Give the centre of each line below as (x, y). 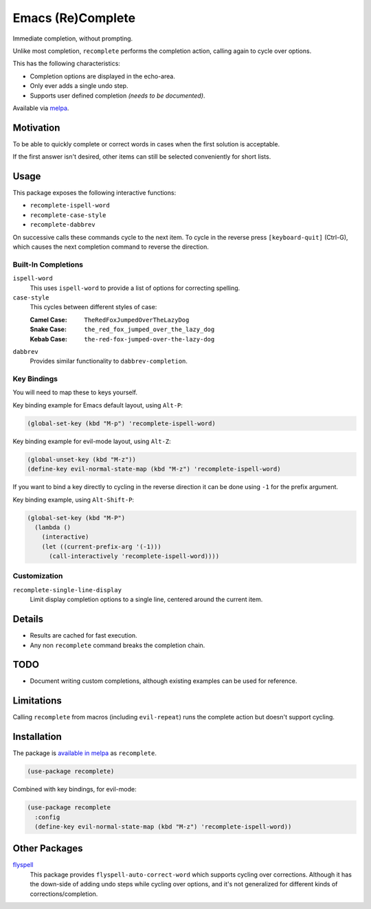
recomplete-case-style (68, 215)
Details (28, 619)
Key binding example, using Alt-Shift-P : (73, 500)
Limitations (37, 701)
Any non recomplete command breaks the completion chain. (117, 645)
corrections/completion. (64, 894)
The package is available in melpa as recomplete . (85, 753)
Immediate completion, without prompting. (73, 38)
